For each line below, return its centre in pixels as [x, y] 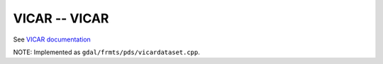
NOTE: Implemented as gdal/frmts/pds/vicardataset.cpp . [106, 52]
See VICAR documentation [52, 39]
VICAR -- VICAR [61, 18]
